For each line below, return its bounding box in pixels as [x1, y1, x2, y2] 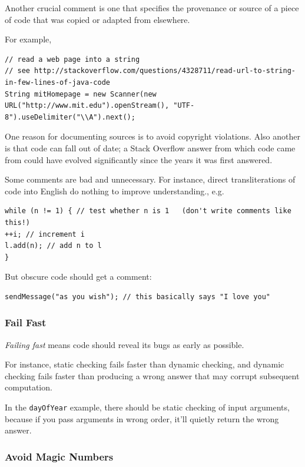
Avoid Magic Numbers [5, 449, 114, 463]
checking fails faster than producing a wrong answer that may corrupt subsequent [5, 369, 300, 382]
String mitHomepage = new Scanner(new [5, 90, 157, 98]
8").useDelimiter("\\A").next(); [5, 112, 135, 121]
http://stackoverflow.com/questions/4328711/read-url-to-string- [34, 67, 296, 75]
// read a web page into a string [5, 55, 140, 64]
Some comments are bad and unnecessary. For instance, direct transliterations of [5, 173, 296, 186]
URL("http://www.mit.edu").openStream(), [5, 101, 170, 110]
